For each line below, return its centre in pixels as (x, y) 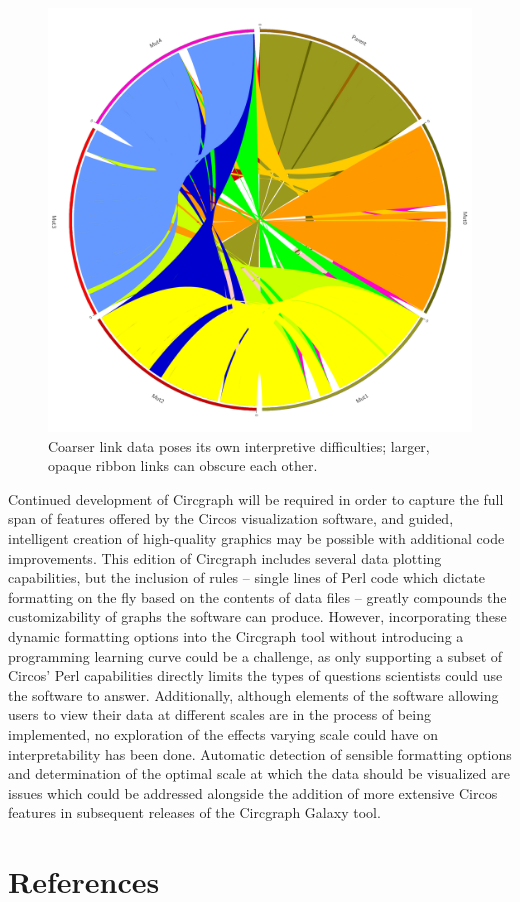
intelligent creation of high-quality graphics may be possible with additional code (256, 537)
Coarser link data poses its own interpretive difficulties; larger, (239, 445)
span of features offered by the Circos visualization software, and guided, (231, 518)
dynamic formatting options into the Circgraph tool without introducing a (236, 635)
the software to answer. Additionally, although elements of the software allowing (253, 694)
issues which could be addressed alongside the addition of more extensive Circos (253, 792)
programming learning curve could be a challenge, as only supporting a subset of (255, 655)
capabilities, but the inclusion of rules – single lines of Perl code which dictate (247, 577)
